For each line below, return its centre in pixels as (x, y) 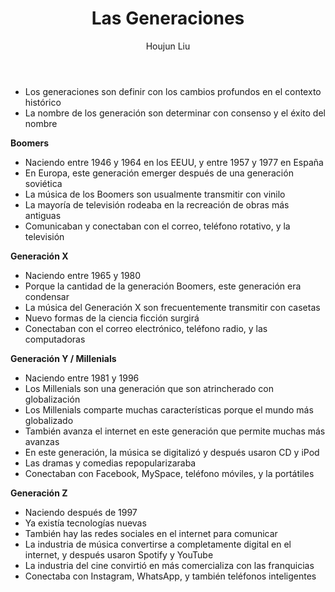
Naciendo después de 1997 (81, 512)
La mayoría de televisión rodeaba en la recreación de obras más (157, 204)
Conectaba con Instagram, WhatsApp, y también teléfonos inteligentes (170, 576)
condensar (47, 296)
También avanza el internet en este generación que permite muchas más (175, 431)
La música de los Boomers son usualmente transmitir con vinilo (155, 194)
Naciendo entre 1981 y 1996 (82, 378)
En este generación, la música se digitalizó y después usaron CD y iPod (172, 452)
